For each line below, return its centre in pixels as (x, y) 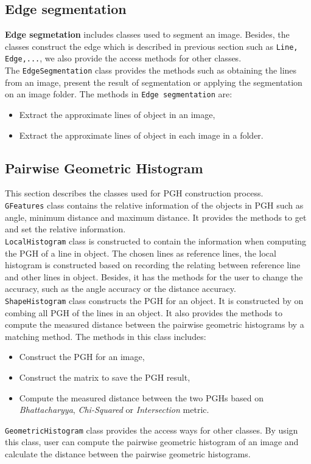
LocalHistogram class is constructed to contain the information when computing (155, 241)
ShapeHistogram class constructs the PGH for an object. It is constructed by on (154, 300)
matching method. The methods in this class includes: (106, 336)
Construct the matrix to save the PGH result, (105, 377)
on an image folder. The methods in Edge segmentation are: (119, 94)
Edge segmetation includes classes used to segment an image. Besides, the (147, 34)
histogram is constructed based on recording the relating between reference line (153, 265)
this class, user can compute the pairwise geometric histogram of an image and (152, 442)
